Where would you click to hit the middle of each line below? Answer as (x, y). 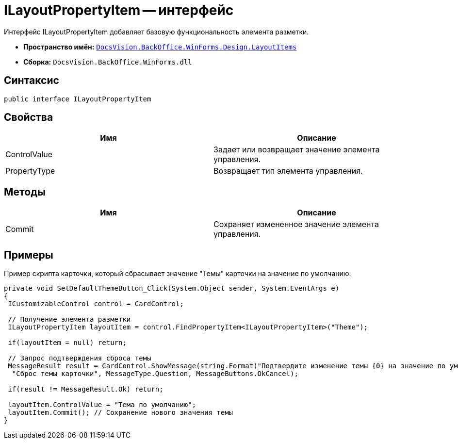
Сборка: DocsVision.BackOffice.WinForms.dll (108, 62)
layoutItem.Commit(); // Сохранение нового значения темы (121, 413)
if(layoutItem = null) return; (67, 343)
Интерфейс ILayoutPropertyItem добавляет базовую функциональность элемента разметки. (156, 32)
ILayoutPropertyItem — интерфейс (119, 10)
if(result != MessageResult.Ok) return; (86, 389)
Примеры (29, 255)
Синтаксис (32, 81)
